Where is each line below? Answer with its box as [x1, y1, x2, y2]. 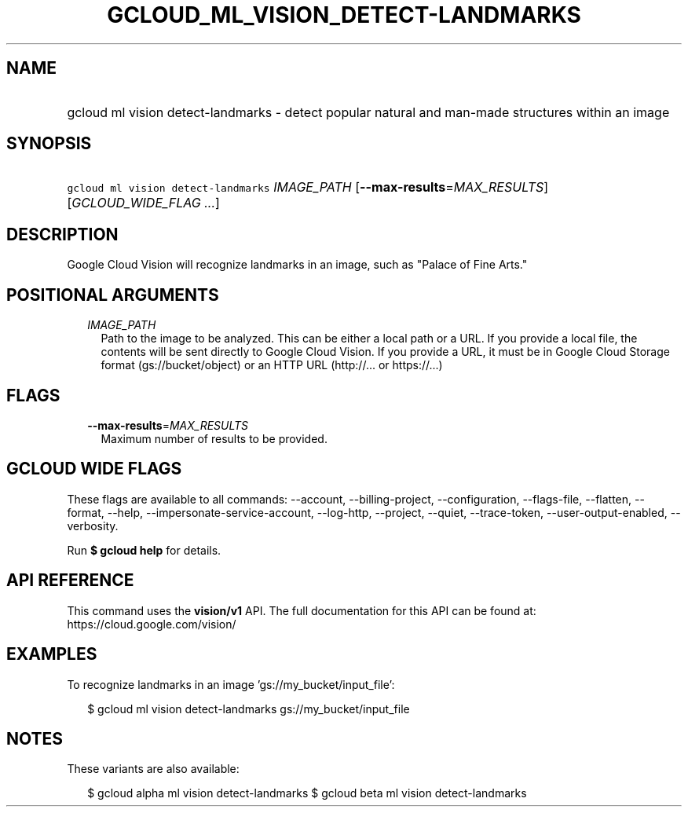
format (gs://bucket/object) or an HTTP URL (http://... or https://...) [101, 358, 443, 372]
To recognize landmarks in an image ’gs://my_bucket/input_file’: [67, 677, 395, 691]
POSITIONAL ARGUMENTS [6, 284, 219, 305]
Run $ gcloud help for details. [67, 543, 221, 557]
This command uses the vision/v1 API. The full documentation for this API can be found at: [67, 603, 536, 617]
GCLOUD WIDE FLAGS [6, 459, 182, 479]
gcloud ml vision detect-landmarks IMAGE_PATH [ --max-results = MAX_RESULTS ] [67, 179, 549, 196]
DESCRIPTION [6, 224, 119, 244]
